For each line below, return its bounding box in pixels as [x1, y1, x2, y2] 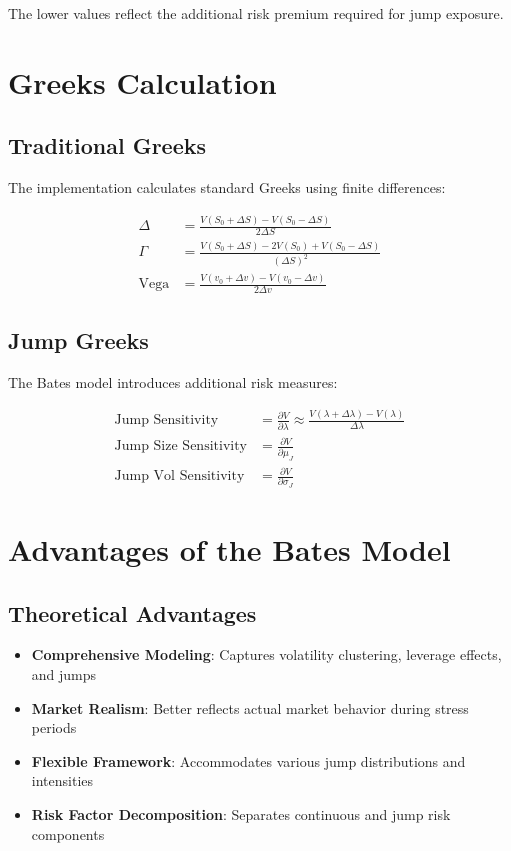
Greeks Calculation [8, 61, 277, 102]
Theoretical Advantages [8, 597, 257, 628]
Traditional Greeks [8, 130, 207, 161]
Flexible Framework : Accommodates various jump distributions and [31, 750, 466, 771]
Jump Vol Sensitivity [114, 469, 245, 484]
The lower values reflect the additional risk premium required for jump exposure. [8, 3, 504, 23]
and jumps [31, 664, 97, 685]
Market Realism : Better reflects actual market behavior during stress [31, 697, 469, 718]
